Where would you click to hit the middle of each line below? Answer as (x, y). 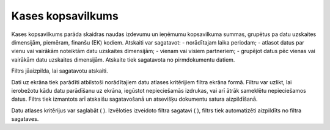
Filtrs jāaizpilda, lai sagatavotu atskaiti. (60, 71)
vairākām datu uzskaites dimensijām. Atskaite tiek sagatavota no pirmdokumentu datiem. (123, 60)
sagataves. (25, 119)
